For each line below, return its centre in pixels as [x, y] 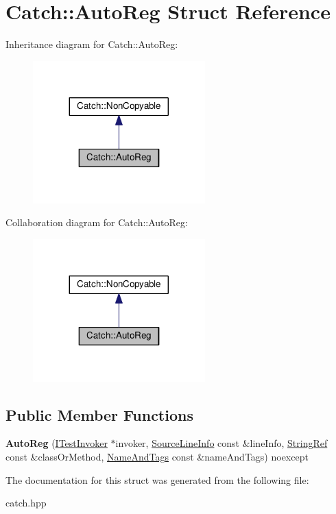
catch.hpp [26, 503]
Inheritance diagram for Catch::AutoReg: [92, 44]
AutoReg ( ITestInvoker [57, 443]
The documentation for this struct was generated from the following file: [157, 479]
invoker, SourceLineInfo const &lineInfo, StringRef [221, 443]
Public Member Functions [99, 414]
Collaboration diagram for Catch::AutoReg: [97, 222]
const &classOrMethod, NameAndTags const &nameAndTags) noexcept [157, 456]
